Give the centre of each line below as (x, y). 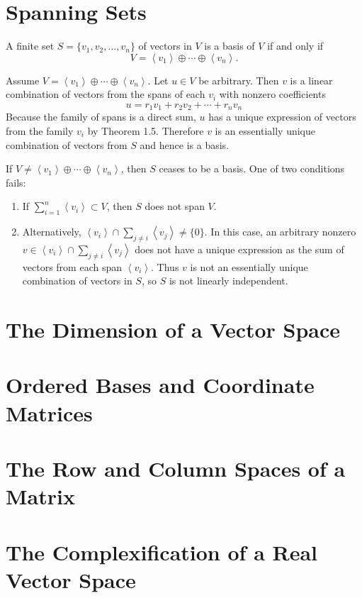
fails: (16, 182)
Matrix (40, 496)
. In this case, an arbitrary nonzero (280, 232)
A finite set (30, 46)
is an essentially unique (265, 130)
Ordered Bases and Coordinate (160, 385)
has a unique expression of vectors (282, 117)
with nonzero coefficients (272, 94)
